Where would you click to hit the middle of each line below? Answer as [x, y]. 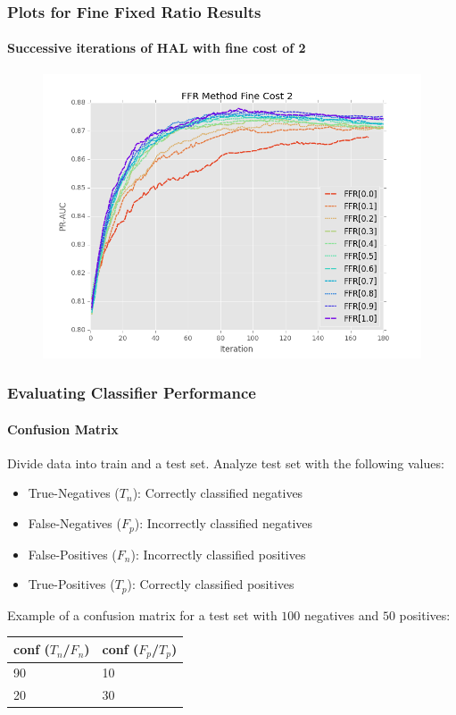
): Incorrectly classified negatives [224, 523]
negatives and [341, 614]
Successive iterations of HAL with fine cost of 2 [157, 48]
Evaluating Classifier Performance [132, 393]
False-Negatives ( [75, 523]
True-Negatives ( [74, 493]
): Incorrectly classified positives [218, 554]
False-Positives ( [72, 554]
